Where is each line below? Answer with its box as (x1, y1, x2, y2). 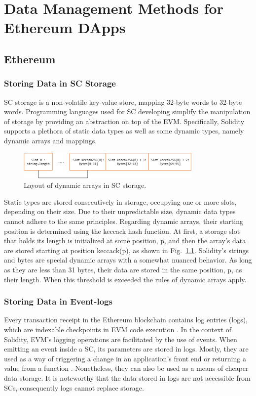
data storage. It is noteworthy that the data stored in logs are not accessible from (4, 372, 251, 383)
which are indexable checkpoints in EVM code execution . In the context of (4, 324, 232, 335)
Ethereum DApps (4, 17, 126, 38)
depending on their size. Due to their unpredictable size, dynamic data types (4, 206, 236, 217)
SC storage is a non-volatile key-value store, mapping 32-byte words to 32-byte (4, 96, 242, 107)
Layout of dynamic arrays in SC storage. (24, 180, 146, 190)
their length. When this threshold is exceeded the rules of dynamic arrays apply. (4, 274, 247, 284)
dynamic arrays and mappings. (4, 135, 97, 145)
